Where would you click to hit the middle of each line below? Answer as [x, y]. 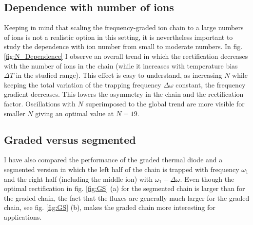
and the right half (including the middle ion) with [78, 179]
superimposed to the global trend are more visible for [165, 103]
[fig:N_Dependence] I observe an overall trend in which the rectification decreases [126, 56]
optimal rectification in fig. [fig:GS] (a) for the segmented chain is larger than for [125, 188]
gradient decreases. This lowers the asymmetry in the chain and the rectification [124, 94]
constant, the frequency [211, 84]
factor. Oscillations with [40, 103]
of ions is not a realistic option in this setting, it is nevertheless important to [118, 37]
